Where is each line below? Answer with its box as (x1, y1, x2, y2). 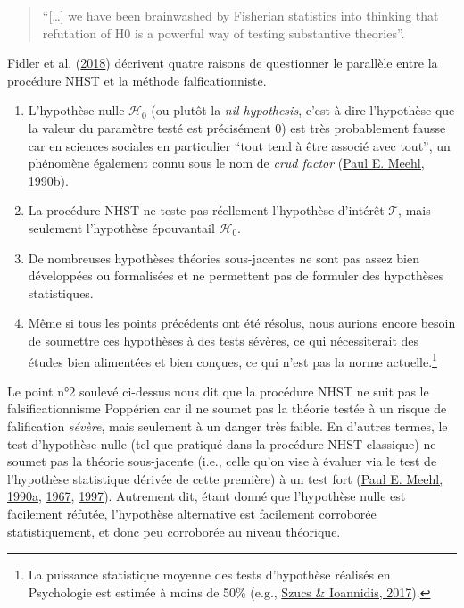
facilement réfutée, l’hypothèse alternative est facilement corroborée (7, 504, 377, 522)
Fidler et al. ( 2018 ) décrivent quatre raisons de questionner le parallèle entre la (7, 54, 438, 72)
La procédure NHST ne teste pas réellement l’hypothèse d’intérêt (28, 201, 385, 220)
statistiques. (28, 283, 94, 302)
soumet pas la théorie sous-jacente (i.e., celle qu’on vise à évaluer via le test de (7, 452, 437, 471)
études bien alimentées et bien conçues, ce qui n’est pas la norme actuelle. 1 (28, 349, 437, 371)
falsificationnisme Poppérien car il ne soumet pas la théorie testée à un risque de (7, 399, 447, 418)
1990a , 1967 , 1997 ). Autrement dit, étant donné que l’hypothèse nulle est (7, 487, 406, 505)
